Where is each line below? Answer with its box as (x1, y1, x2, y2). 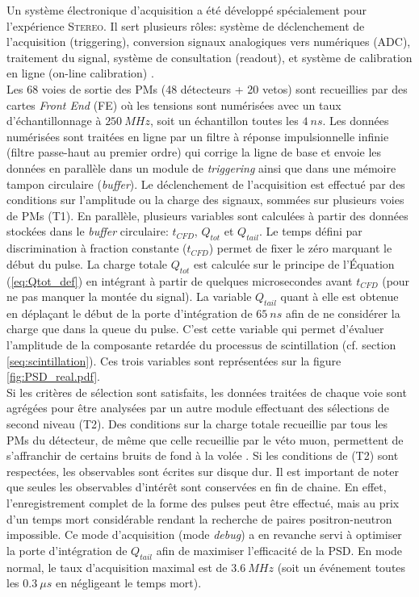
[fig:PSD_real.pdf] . (6, 368, 101, 385)
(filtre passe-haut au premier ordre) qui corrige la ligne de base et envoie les (6, 144, 382, 161)
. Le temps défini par (259, 223, 362, 240)
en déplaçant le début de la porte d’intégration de (6, 304, 253, 321)
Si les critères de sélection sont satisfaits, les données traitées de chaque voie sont (6, 383, 407, 400)
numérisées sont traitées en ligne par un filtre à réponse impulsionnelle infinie (6, 127, 389, 144)
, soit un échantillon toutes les (149, 112, 299, 129)
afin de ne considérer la (286, 304, 400, 321)
